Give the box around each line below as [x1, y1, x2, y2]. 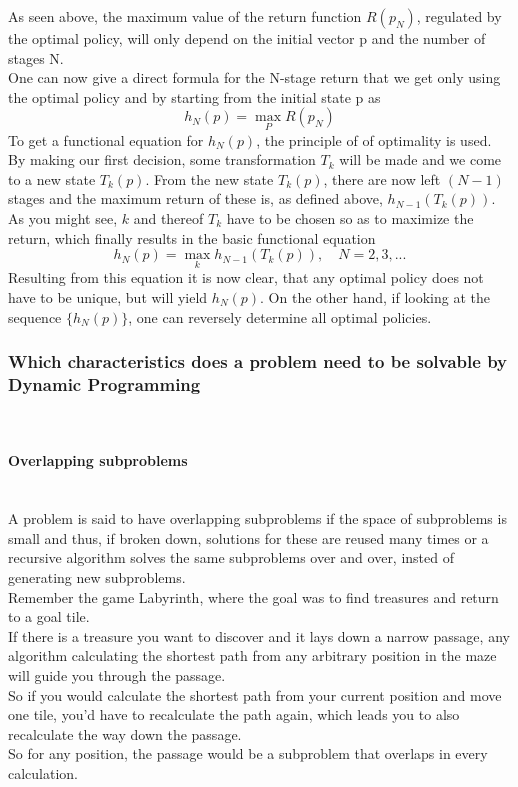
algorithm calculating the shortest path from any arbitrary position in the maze [8, 645, 497, 666]
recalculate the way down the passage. [8, 723, 242, 744]
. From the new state [145, 168, 274, 189]
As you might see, [8, 207, 118, 228]
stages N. [8, 47, 64, 68]
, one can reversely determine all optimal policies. [128, 306, 432, 327]
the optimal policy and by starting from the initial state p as [8, 86, 381, 107]
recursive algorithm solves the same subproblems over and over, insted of [8, 547, 455, 568]
